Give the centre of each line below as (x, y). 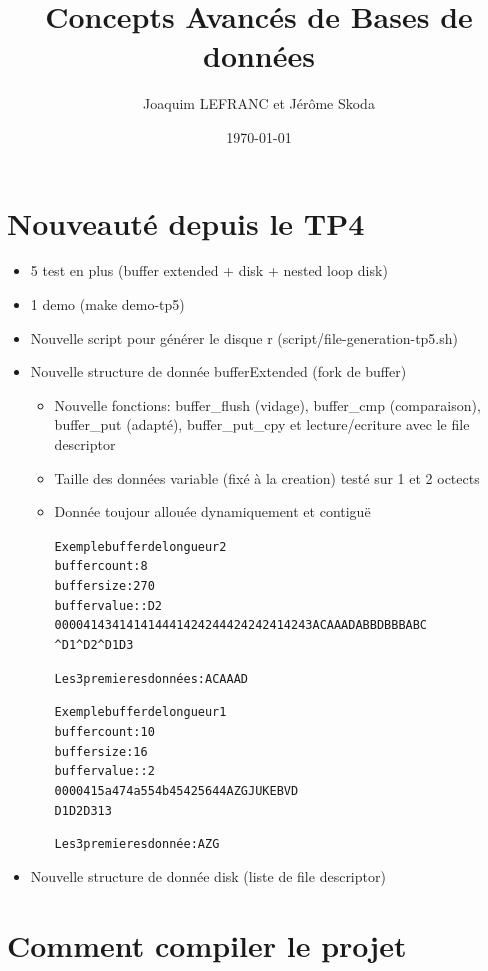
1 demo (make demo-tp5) (107, 304)
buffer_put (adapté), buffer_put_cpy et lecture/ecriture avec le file (262, 424)
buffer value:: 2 (104, 771)
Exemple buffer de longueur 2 (140, 546)
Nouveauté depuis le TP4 (186, 222)
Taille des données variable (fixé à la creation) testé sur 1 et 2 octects (267, 477)
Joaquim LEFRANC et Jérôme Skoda (259, 103)
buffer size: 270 (104, 586)
